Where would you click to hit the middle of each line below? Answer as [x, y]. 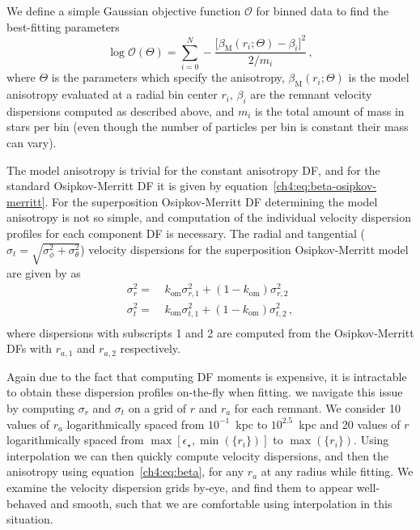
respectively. [150, 348]
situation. [30, 519]
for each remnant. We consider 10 [317, 407]
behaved [27, 503]
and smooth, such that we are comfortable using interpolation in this [221, 503]
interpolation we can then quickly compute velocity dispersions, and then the [198, 455]
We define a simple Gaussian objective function [124, 11]
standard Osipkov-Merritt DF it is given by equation [137, 186]
